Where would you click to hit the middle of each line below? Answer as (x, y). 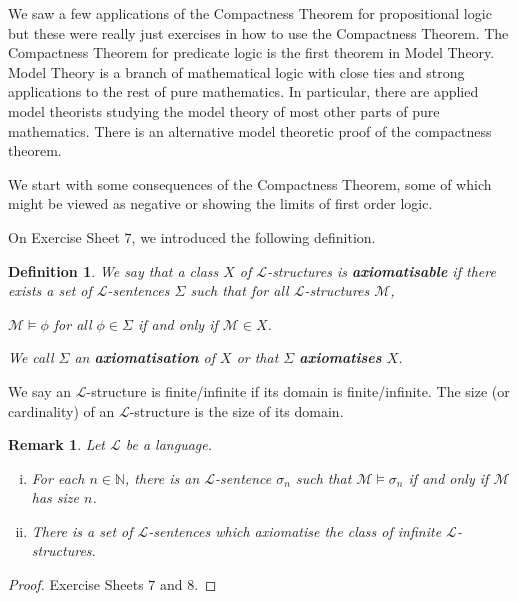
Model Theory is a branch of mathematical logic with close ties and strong (236, 71)
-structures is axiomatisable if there (381, 270)
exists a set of (50, 290)
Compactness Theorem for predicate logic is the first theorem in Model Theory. (251, 52)
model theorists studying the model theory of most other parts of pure (224, 110)
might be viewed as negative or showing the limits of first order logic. (220, 203)
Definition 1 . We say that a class (113, 270)
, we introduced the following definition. (253, 236)
